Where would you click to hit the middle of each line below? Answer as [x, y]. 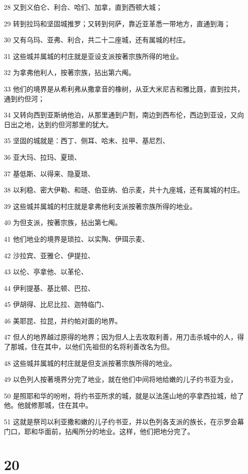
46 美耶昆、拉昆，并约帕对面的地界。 [63, 320]
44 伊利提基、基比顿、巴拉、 [49, 288]
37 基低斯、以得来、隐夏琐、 [49, 173]
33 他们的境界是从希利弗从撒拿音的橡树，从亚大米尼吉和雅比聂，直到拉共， [124, 88]
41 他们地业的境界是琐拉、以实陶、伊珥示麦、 [76, 238]
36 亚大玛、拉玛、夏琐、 [42, 157]
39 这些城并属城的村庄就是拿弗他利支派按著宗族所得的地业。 [100, 206]
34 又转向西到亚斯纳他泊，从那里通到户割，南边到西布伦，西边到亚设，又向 [124, 115]
